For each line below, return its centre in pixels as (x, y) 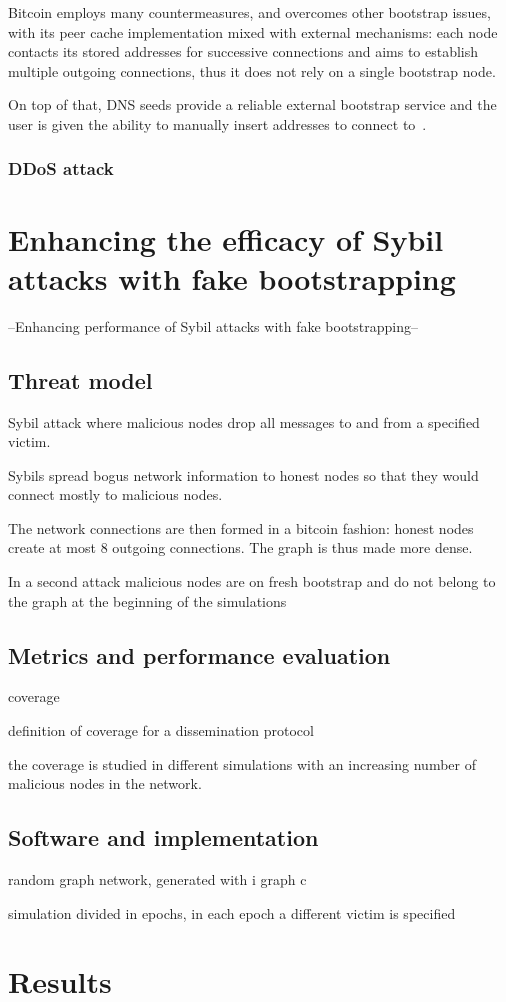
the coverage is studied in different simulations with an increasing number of (242, 763)
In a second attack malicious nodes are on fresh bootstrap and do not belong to (252, 581)
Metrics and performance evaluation (199, 654)
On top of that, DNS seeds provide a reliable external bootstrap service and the (252, 104)
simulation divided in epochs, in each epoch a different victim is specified (232, 912)
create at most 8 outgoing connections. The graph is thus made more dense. (240, 547)
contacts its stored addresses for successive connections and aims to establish (243, 51)
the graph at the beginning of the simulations (147, 600)
